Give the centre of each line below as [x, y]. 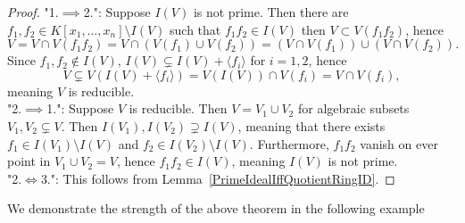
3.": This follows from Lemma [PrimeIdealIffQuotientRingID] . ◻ [218, 178]
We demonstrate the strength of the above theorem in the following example [216, 208]
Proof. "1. [33, 12]
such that [195, 29]
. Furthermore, [289, 143]
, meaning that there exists [311, 125]
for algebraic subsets [353, 108]
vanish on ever [399, 143]
